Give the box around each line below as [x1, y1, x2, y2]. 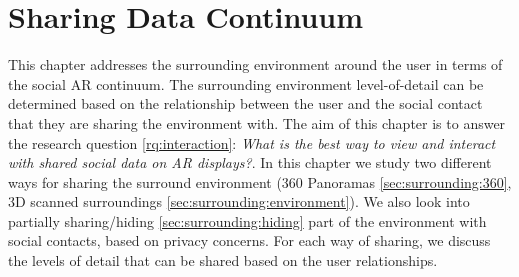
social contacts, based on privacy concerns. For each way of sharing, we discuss [8, 230, 491, 251]
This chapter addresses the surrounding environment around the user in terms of [8, 54, 503, 75]
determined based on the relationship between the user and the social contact [8, 93, 483, 114]
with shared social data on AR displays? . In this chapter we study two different [8, 152, 492, 173]
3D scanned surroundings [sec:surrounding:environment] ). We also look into [8, 191, 470, 212]
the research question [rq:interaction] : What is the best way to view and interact [8, 132, 496, 153]
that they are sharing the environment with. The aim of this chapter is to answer [8, 112, 506, 133]
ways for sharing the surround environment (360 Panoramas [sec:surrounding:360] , [8, 171, 512, 192]
